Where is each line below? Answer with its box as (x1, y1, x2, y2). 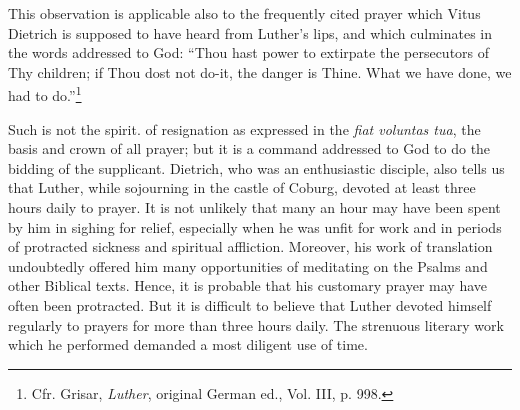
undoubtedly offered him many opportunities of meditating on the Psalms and (8, 255, 488, 276)
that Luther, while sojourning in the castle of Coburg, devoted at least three (8, 177, 476, 198)
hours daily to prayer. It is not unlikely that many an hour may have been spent (8, 197, 501, 217)
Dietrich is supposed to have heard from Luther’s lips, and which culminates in (8, 22, 493, 43)
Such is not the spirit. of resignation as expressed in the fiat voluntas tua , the (8, 118, 481, 139)
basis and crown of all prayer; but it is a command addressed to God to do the (8, 138, 491, 159)
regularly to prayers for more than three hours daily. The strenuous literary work (8, 314, 504, 335)
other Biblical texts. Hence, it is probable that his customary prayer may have (8, 275, 488, 296)
